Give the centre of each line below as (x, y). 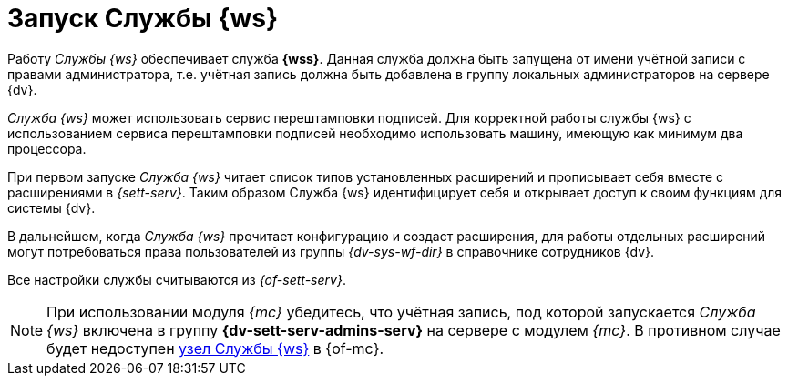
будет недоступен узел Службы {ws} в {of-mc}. (215, 348)
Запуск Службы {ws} (143, 18)
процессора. (47, 148)
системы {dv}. (51, 207)
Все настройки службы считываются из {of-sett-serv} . (177, 279)
